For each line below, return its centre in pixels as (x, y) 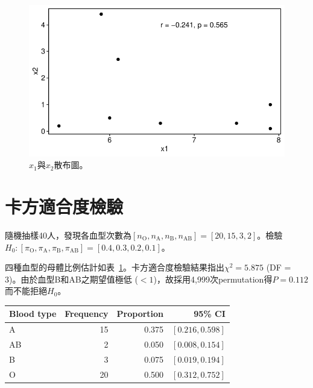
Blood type (33, 314)
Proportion (140, 314)
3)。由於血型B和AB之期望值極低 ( (71, 279)
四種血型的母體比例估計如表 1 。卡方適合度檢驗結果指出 (115, 267)
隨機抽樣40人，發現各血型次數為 (68, 235)
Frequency (87, 314)
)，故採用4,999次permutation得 (213, 279)
